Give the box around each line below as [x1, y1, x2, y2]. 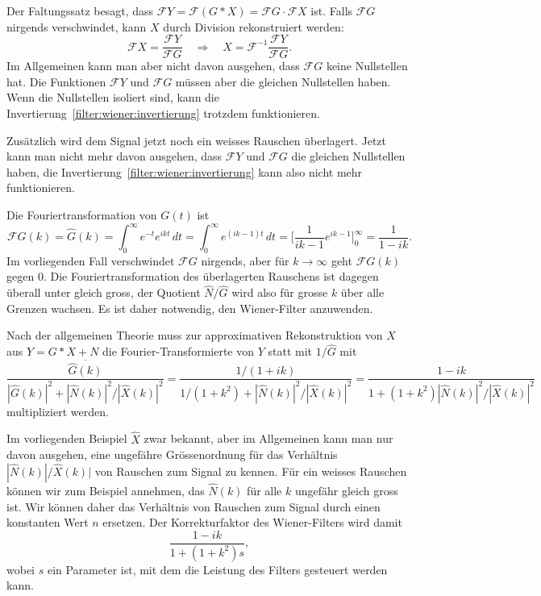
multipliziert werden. [6, 402, 109, 419]
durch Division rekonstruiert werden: [163, 18, 344, 35]
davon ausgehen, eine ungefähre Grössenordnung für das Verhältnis [6, 446, 338, 463]
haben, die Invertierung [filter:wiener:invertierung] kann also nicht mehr [6, 163, 363, 180]
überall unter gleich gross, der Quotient [6, 284, 201, 301]
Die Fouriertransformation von [6, 206, 157, 223]
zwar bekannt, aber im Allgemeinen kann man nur [144, 430, 393, 447]
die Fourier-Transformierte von [102, 343, 255, 360]
